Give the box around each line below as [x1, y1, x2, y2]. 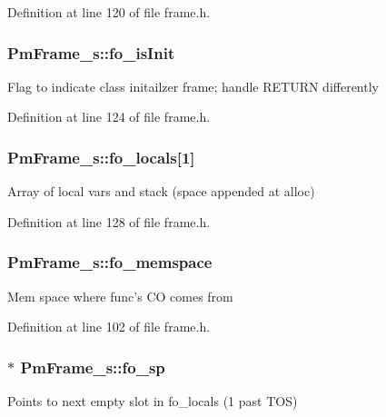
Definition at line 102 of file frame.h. [7, 317, 211, 336]
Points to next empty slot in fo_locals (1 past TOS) [7, 392, 298, 411]
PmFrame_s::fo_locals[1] [7, 145, 195, 168]
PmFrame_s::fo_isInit [7, 41, 175, 64]
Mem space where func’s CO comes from [7, 286, 233, 305]
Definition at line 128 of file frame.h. [7, 212, 211, 231]
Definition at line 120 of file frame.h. [7, 3, 211, 21]
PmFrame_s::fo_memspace [7, 251, 213, 273]
